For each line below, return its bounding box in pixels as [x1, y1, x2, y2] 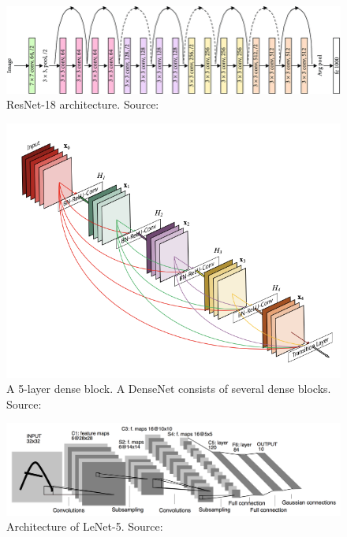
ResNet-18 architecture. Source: [6, 96, 159, 113]
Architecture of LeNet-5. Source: [6, 518, 163, 535]
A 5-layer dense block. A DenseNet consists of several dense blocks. [6, 380, 331, 397]
